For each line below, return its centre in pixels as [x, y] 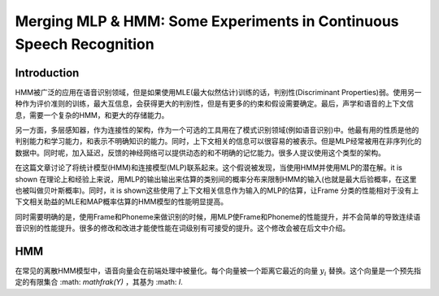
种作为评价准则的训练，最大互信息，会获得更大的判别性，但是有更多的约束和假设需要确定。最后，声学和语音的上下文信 [214, 104]
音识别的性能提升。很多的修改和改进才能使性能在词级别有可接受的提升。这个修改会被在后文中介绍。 [182, 229]
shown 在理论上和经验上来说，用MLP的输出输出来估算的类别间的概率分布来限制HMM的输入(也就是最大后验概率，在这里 [216, 179]
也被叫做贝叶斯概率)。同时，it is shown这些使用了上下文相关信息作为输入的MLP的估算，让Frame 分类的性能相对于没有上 [217, 190]
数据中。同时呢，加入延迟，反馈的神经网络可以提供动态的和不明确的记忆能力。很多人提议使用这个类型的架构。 [200, 152]
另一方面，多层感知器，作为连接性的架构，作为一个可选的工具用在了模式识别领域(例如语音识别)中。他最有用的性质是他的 [217, 130]
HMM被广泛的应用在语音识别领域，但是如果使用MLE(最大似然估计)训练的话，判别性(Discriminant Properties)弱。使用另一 [218, 92]
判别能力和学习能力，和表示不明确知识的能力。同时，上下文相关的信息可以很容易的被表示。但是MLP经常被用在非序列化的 [218, 141]
